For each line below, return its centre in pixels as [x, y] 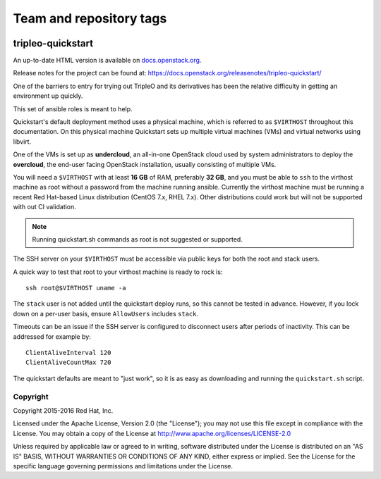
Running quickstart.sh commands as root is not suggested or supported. [137, 239]
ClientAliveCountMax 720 [68, 362]
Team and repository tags [90, 18]
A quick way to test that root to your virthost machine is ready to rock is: [118, 272]
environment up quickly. [48, 96]
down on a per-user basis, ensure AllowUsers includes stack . [106, 313]
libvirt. [22, 142]
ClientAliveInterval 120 [68, 353]
